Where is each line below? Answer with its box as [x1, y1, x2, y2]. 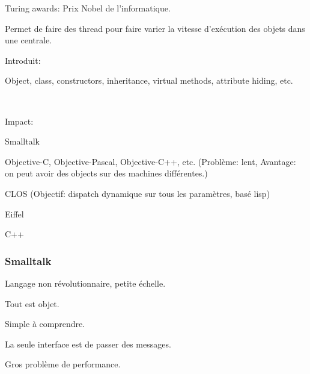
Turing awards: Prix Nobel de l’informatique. [5, 2, 171, 14]
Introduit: [5, 54, 41, 66]
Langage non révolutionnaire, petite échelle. [5, 276, 166, 289]
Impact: [5, 114, 34, 127]
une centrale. [5, 34, 52, 46]
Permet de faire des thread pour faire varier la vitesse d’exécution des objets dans [5, 22, 305, 34]
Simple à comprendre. [5, 317, 85, 330]
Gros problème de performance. [5, 358, 121, 370]
